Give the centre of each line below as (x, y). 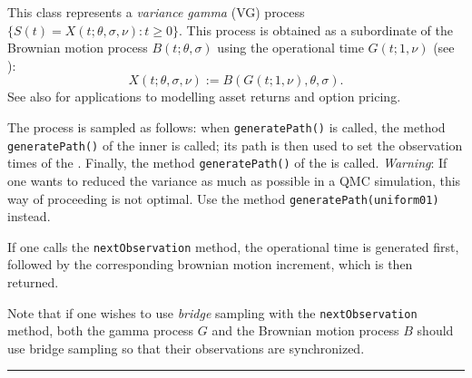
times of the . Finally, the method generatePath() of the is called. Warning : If (227, 163)
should (435, 330)
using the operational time (290, 48)
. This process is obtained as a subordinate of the (316, 29)
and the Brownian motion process (305, 330)
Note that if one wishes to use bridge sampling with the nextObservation (212, 312)
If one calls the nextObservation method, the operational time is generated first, (233, 246)
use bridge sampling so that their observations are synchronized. (186, 348)
